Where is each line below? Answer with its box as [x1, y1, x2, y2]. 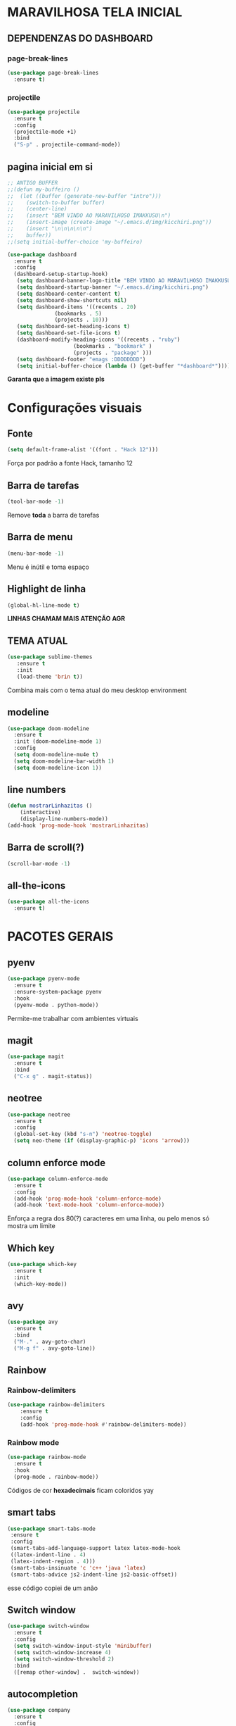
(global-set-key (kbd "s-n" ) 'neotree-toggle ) [13, 1131, 152, 1138]
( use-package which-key [7, 1261, 77, 1268]
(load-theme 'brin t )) [16, 673, 83, 680]
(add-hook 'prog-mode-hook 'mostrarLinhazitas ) [7, 822, 150, 830]
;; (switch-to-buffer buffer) [7, 199, 105, 206]
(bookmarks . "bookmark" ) [73, 342, 152, 349]
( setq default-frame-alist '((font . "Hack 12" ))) [7, 446, 159, 454]
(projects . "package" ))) [73, 349, 152, 356]
